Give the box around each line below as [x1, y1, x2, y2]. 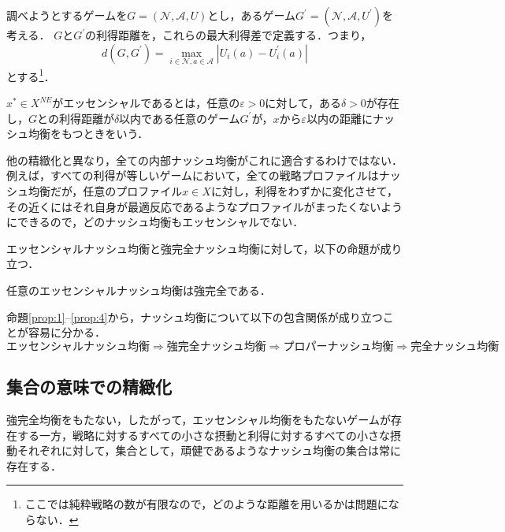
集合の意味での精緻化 [6, 374, 172, 399]
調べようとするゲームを [6, 7, 128, 23]
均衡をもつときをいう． [28, 125, 149, 142]
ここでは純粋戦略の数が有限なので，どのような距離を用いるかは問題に [24, 496, 388, 512]
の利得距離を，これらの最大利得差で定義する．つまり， [85, 27, 372, 43]
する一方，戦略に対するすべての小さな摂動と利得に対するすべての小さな [17, 426, 390, 443]
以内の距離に [306, 110, 373, 126]
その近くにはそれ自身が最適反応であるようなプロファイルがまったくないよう [6, 198, 403, 214]
